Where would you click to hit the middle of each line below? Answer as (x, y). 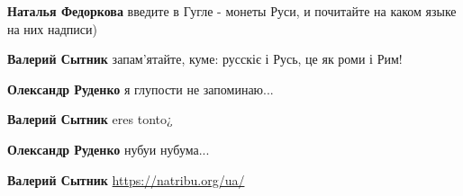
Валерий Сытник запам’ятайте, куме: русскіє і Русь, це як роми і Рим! (205, 59)
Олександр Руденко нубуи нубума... (109, 149)
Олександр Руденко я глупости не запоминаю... (141, 89)
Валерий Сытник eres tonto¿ (90, 119)
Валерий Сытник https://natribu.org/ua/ (126, 179)
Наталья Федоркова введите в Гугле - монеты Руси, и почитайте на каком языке (232, 11)
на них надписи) (52, 28)
